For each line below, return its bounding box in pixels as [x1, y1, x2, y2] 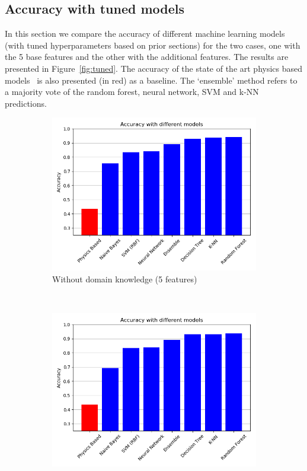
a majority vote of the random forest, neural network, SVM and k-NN [5, 85, 259, 98]
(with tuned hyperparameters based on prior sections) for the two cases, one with [5, 39, 300, 51]
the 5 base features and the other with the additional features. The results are [5, 50, 289, 63]
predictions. [5, 97, 47, 109]
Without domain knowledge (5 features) [52, 272, 197, 285]
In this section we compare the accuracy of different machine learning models [5, 27, 285, 40]
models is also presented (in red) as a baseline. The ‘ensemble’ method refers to [5, 74, 298, 86]
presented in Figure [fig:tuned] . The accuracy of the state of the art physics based [5, 62, 303, 74]
